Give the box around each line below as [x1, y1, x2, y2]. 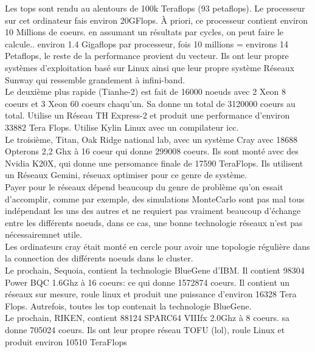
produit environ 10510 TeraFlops [5, 335, 127, 348]
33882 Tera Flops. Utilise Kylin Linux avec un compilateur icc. [5, 120, 239, 133]
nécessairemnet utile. [5, 228, 82, 241]
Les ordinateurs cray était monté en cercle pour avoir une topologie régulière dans [5, 240, 310, 252]
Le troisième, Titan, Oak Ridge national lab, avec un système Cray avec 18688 [5, 133, 298, 145]
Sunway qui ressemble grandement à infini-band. [5, 73, 185, 86]
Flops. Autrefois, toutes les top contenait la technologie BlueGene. [5, 299, 252, 312]
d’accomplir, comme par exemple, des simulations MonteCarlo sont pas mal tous [5, 192, 305, 205]
